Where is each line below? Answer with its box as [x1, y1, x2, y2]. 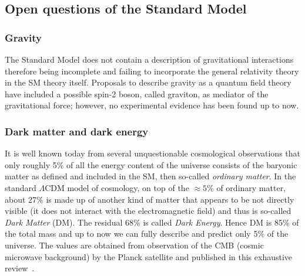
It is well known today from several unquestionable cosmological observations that [5, 147, 301, 159]
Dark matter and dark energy [5, 124, 149, 138]
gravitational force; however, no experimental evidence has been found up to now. [5, 99, 299, 111]
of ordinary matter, [216, 181, 286, 193]
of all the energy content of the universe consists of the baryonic [66, 158, 297, 171]
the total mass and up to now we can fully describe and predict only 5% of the [5, 227, 289, 240]
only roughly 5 [5, 158, 57, 171]
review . [5, 262, 35, 274]
